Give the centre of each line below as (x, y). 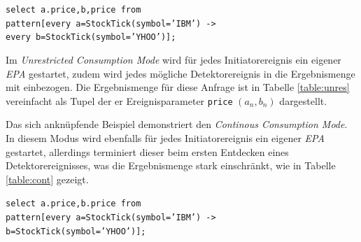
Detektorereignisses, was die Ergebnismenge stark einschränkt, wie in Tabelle (171, 165)
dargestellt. (303, 100)
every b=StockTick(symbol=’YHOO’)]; (91, 37)
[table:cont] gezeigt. (47, 179)
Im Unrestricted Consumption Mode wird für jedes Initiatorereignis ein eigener (174, 59)
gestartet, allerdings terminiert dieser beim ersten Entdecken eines (147, 151)
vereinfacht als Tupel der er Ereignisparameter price (119, 100)
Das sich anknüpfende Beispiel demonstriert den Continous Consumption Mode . (177, 124)
